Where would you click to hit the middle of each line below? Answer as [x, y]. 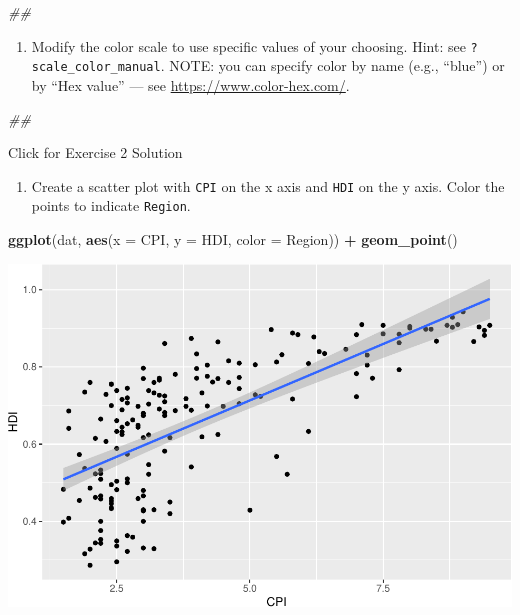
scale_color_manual [96, 67]
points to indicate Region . [111, 205]
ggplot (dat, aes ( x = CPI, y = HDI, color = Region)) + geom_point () [233, 239]
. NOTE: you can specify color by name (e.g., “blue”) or [332, 65]
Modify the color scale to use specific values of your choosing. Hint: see [248, 45]
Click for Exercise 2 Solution [95, 152]
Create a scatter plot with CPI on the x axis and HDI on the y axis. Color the [268, 185]
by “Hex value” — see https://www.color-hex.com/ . [190, 84]
